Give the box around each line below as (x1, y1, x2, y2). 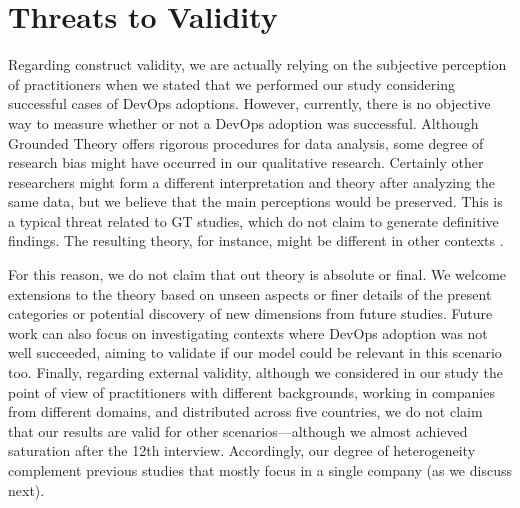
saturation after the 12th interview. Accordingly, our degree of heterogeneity (8, 440, 476, 461)
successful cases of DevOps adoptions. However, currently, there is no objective (8, 93, 491, 114)
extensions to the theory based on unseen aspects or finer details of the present (8, 283, 492, 304)
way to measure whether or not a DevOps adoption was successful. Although (8, 112, 479, 133)
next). (8, 479, 45, 500)
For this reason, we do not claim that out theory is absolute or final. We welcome (8, 264, 507, 285)
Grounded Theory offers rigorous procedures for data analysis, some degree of (8, 132, 484, 153)
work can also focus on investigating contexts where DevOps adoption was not (8, 322, 488, 343)
